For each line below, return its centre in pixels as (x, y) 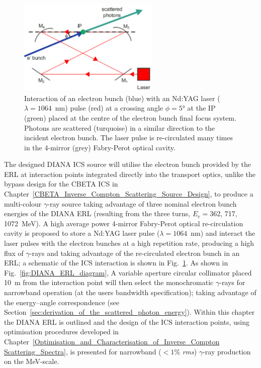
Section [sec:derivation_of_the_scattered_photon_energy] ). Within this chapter (129, 312)
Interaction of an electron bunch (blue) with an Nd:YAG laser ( (122, 98)
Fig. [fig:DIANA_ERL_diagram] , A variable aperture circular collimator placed (128, 272)
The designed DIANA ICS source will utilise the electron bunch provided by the (127, 164)
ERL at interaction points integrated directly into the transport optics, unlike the (130, 174)
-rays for (232, 282)
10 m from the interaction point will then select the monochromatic (109, 282)
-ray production (227, 351)
